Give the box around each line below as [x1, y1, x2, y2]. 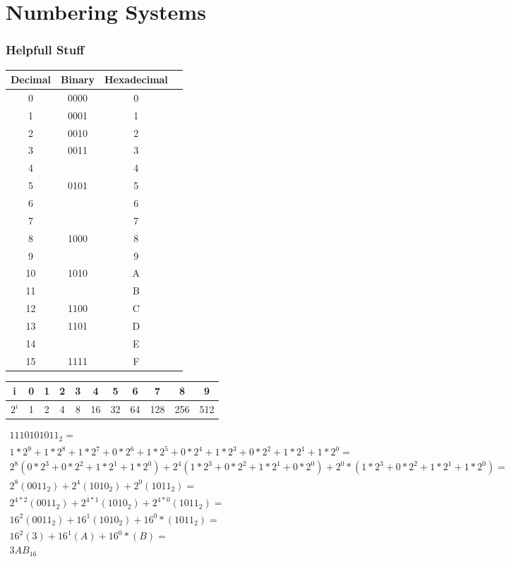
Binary [61, 72, 95, 87]
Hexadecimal [104, 72, 168, 87]
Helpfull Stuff [6, 41, 85, 59]
